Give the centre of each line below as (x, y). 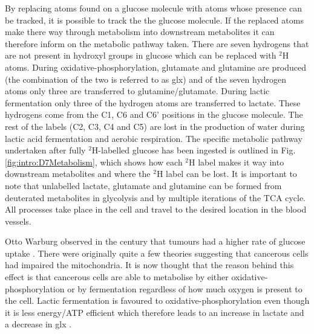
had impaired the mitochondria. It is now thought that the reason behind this (149, 265)
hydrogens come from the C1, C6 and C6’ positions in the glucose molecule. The (154, 114)
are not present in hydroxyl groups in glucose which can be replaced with (141, 55)
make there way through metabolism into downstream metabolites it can (140, 32)
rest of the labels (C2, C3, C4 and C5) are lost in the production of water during (155, 126)
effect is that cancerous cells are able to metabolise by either (117, 277)
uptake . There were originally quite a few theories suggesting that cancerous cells (157, 253)
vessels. (18, 221)
